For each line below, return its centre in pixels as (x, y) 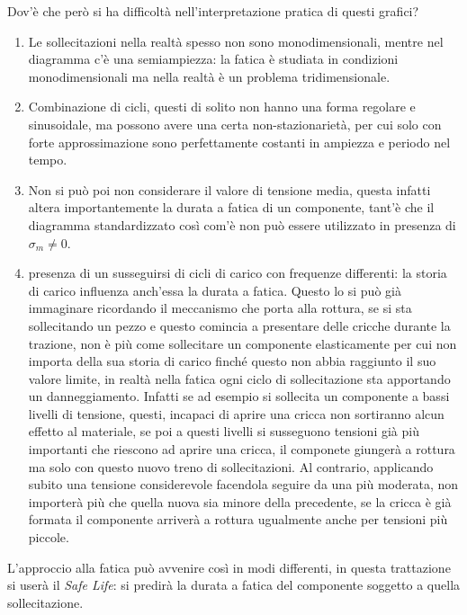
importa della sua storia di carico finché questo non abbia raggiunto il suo (232, 361)
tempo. (48, 160)
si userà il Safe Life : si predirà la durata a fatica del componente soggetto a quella (234, 585)
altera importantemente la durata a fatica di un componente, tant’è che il (231, 207)
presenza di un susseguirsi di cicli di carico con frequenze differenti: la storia (238, 273)
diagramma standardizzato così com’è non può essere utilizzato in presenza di (242, 224)
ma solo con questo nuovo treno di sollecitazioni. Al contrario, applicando (231, 466)
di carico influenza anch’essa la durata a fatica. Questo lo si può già (215, 290)
